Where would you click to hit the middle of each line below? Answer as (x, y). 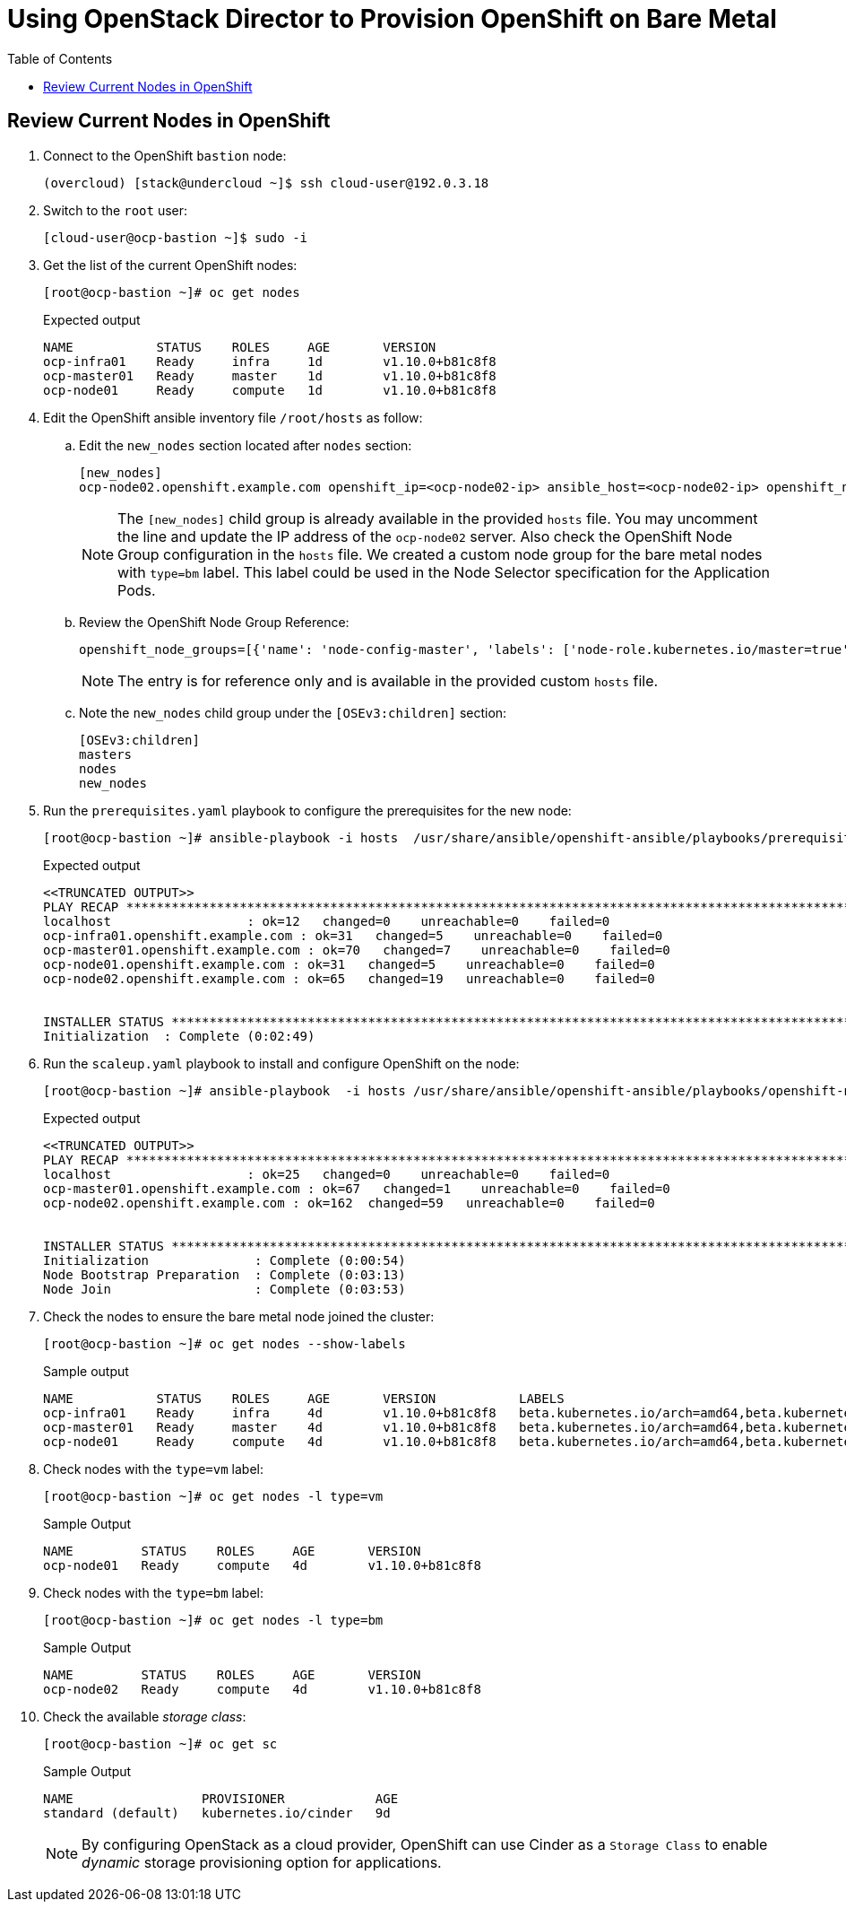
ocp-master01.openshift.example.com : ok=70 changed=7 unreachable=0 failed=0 (357, 950)
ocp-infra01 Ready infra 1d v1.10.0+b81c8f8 (270, 361)
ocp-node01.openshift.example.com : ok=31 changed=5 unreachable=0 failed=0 (349, 964)
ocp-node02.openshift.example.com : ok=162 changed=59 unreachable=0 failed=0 (349, 1203)
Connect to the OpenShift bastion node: (165, 155)
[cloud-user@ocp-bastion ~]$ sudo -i (176, 237)
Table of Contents (60, 58)
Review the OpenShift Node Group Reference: (214, 622)
